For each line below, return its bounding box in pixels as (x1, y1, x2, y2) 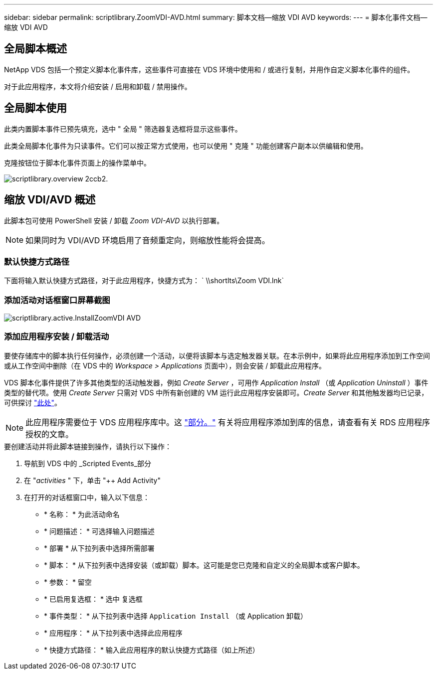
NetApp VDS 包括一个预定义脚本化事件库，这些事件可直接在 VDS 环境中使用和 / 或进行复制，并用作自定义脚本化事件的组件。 (4, 65, 415, 74)
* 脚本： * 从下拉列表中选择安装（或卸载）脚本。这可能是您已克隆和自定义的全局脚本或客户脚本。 (44, 560, 364, 569)
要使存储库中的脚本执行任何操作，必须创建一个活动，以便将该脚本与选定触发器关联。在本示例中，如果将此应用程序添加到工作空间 (4, 351, 430, 360)
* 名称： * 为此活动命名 (44, 509, 120, 518)
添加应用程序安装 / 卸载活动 (4, 332, 109, 342)
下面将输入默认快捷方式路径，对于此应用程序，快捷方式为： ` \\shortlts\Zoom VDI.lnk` (4, 276, 284, 285)
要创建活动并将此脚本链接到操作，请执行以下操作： (4, 442, 172, 451)
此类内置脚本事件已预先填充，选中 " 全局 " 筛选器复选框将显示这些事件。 (4, 124, 242, 133)
